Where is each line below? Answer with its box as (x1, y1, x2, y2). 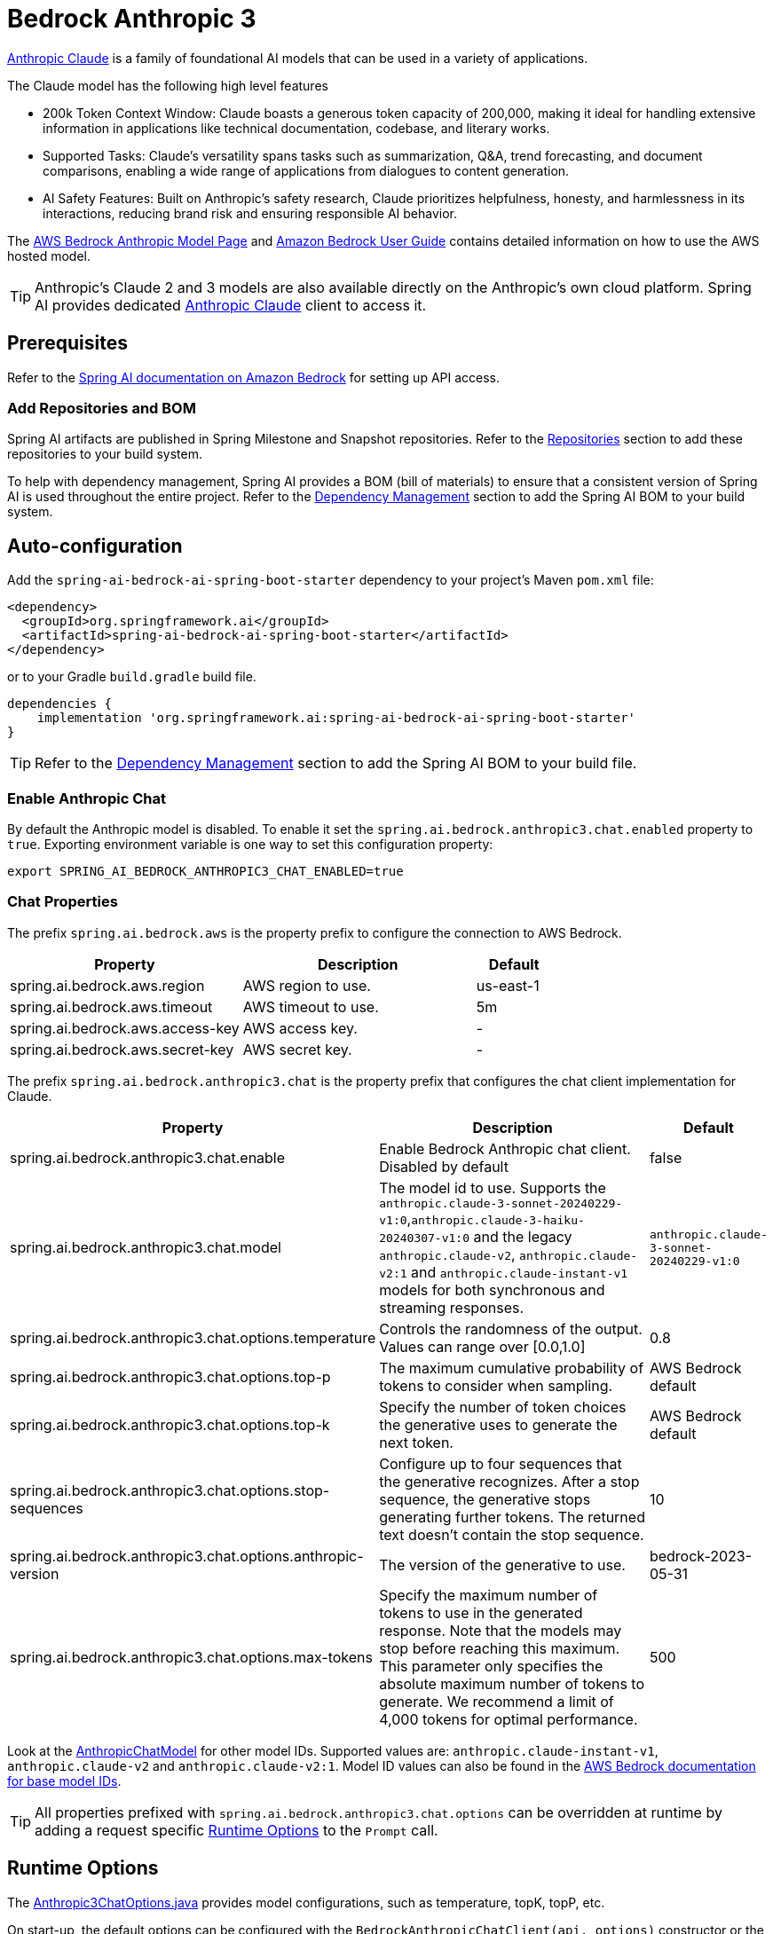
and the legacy (473, 1227, 572, 1246)
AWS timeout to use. (242, 997, 379, 1016)
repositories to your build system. (7, 446, 203, 462)
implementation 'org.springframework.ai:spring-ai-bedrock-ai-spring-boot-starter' (36, 711, 636, 726)
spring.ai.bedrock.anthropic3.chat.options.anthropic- (10, 1546, 364, 1565)
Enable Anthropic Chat (7, 789, 166, 807)
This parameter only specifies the (379, 1656, 603, 1675)
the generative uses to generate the (379, 1415, 618, 1434)
